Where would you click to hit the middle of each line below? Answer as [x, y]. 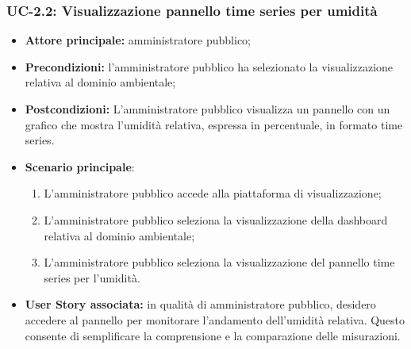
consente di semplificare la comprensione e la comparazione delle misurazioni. [213, 335]
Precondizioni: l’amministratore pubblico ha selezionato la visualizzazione [209, 66]
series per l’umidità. [92, 277]
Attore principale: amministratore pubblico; [138, 40]
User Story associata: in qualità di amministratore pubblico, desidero [200, 304]
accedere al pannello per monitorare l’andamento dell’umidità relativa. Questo [215, 319]
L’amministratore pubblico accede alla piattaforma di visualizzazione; [213, 193]
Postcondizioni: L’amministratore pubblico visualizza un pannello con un [207, 109]
